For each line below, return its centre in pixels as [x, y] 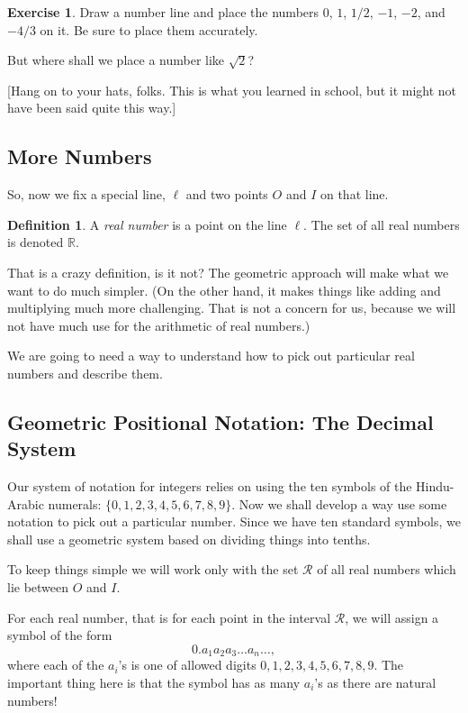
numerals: [75, 503]
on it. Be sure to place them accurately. [149, 29]
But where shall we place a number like [116, 60]
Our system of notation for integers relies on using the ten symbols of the [210, 486]
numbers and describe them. [85, 373]
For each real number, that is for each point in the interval [169, 617]
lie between [38, 587]
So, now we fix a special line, [86, 194]
